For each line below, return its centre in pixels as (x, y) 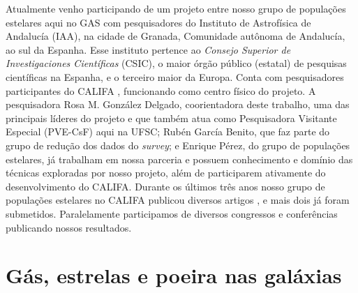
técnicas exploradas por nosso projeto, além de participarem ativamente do (166, 173)
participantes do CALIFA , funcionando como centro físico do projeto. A (161, 90)
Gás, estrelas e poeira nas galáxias (174, 275)
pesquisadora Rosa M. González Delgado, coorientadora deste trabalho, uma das (178, 104)
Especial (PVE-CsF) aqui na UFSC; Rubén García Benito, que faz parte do (168, 132)
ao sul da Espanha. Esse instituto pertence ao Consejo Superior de (148, 49)
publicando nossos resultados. (69, 227)
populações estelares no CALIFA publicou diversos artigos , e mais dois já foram (178, 200)
